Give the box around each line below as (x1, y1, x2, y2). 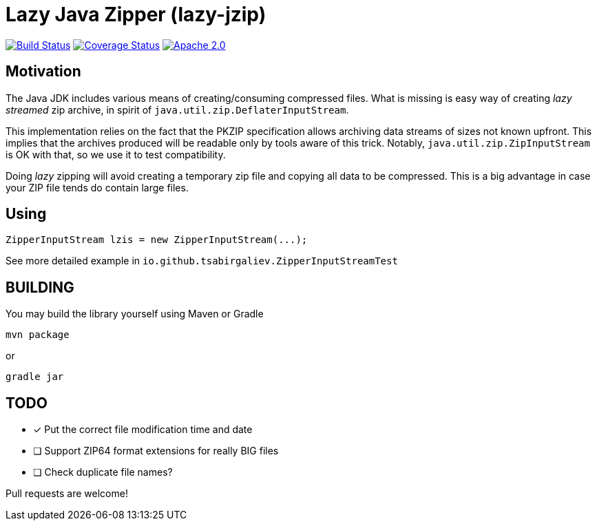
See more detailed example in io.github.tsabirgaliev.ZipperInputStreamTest (6, 255, 398, 267)
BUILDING (6, 278, 74, 296)
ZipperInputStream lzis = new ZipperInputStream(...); (6, 234, 308, 246)
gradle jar (6, 371, 64, 383)
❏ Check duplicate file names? (33, 466, 173, 478)
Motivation (6, 63, 81, 81)
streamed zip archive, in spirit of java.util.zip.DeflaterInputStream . (6, 103, 349, 116)
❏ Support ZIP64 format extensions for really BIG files (33, 445, 279, 457)
